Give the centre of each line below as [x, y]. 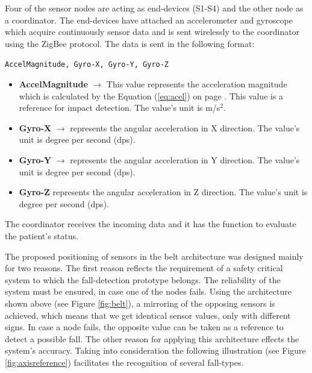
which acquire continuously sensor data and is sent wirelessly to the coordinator [152, 32]
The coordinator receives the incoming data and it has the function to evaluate [151, 224]
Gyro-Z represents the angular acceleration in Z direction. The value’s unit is [163, 192]
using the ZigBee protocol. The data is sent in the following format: [130, 43]
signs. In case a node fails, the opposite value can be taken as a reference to [144, 327]
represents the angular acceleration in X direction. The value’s [185, 127]
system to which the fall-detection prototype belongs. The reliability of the [143, 279]
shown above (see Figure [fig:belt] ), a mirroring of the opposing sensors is [140, 303]
